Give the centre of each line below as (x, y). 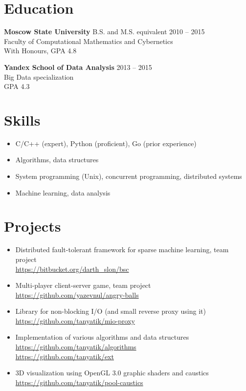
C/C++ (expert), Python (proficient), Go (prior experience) (106, 143)
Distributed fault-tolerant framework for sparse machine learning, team (122, 250)
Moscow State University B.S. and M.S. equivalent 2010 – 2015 (104, 32)
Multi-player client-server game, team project (83, 285)
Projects (33, 226)
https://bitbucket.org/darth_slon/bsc (72, 269)
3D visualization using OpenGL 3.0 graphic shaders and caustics (112, 373)
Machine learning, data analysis (63, 192)
